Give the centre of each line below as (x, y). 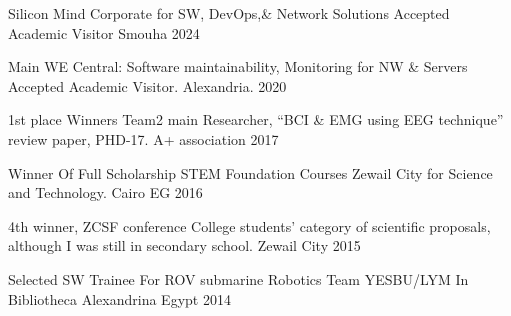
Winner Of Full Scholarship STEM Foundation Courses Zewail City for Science (250, 172)
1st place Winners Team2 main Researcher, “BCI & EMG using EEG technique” (256, 119)
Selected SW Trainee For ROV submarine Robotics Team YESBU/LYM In (238, 278)
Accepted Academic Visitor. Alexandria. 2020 (147, 85)
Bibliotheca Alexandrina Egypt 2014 (119, 298)
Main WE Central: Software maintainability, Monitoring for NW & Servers (238, 66)
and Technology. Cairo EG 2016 (105, 192)
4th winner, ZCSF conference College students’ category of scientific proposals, (249, 225)
